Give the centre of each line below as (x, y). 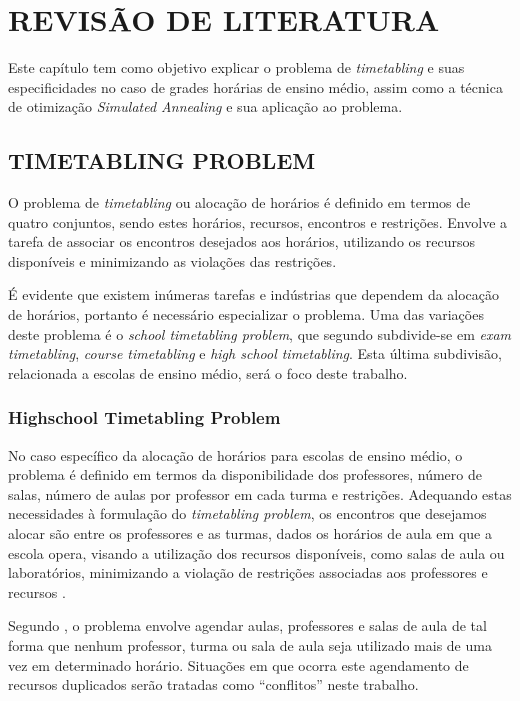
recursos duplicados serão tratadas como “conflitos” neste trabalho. (213, 684)
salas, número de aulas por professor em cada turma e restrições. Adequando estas (260, 493)
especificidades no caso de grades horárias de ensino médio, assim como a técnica (255, 86)
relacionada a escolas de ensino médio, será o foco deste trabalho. (208, 372)
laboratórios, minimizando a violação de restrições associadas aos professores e (248, 572)
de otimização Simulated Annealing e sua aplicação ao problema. (205, 106)
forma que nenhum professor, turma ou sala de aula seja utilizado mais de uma (250, 645)
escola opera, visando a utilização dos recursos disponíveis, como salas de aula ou (256, 552)
